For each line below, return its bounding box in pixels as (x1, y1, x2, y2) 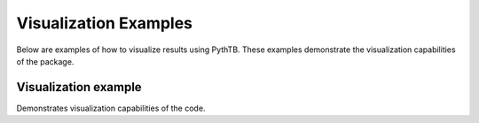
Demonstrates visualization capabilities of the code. (16, 103, 206, 113)
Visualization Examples (16, 13, 193, 33)
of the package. (16, 56, 75, 66)
